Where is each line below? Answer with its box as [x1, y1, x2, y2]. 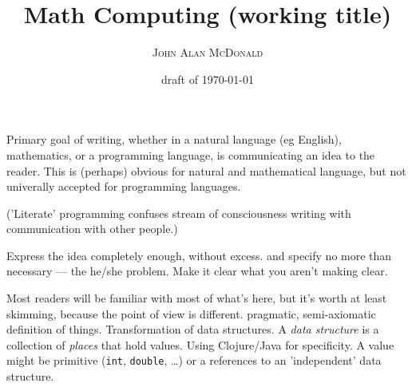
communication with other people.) [6, 220, 178, 237]
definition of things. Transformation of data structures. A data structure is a [6, 321, 379, 338]
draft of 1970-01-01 [161, 70, 254, 87]
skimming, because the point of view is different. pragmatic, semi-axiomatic [6, 305, 376, 322]
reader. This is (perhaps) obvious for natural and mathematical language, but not [6, 162, 406, 179]
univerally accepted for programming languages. [6, 178, 241, 195]
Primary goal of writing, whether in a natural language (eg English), [6, 131, 342, 148]
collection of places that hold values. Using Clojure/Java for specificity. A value [6, 336, 394, 353]
